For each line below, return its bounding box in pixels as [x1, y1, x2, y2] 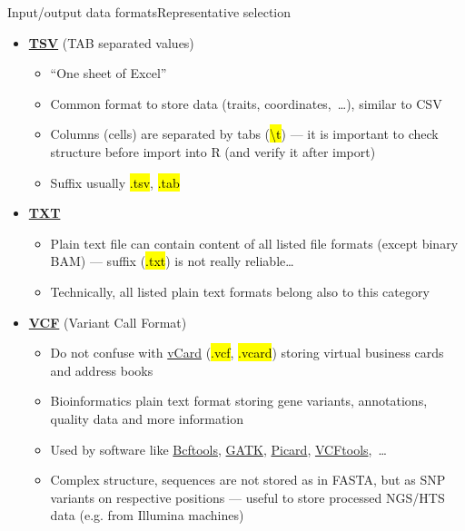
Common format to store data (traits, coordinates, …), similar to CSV [50, 93, 442, 113]
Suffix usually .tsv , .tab [50, 172, 180, 192]
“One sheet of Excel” [50, 64, 167, 83]
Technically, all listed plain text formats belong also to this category [50, 281, 430, 300]
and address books [50, 360, 153, 379]
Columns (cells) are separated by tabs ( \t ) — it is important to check [50, 124, 439, 143]
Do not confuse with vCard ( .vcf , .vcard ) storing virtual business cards [50, 343, 444, 362]
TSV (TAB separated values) [28, 33, 194, 52]
